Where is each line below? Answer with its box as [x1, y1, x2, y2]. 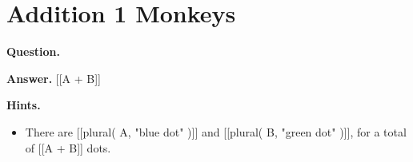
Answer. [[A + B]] [6, 69, 101, 86]
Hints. [6, 97, 41, 113]
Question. [6, 43, 60, 60]
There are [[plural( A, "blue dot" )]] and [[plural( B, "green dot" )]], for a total [25, 123, 407, 140]
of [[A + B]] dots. [25, 139, 111, 156]
